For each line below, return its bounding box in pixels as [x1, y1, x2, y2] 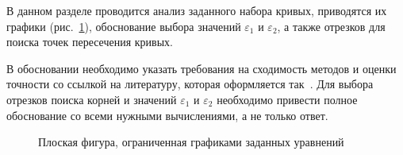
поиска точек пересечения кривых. [6, 33, 174, 50]
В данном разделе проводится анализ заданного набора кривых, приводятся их [6, 2, 387, 18]
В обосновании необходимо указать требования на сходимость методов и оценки [6, 60, 397, 76]
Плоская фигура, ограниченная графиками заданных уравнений [38, 134, 344, 150]
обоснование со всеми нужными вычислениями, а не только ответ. [6, 107, 328, 123]
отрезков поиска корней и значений [6, 91, 177, 107]
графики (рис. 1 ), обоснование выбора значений [6, 17, 241, 34]
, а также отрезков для [277, 17, 386, 34]
